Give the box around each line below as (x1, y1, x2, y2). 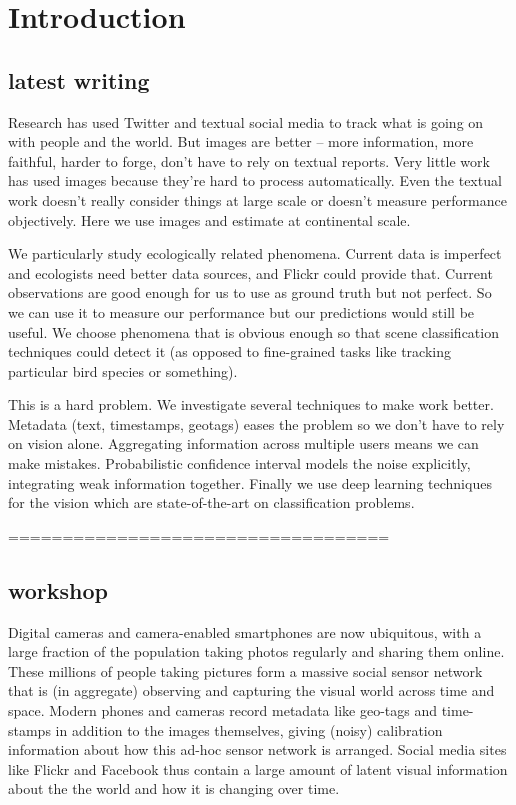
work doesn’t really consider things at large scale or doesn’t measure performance (8, 189, 507, 210)
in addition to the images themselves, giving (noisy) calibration (55, 719, 443, 740)
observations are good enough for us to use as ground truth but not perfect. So (8, 282, 492, 303)
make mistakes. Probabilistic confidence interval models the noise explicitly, (8, 453, 471, 474)
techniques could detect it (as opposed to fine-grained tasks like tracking (8, 341, 452, 362)
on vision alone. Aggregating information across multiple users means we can (8, 433, 479, 454)
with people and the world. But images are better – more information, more (8, 131, 474, 152)
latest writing (8, 64, 150, 95)
